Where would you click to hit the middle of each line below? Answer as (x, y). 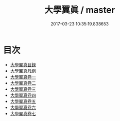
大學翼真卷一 (23, 77)
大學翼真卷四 (23, 95)
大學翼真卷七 (23, 113)
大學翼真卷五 (23, 101)
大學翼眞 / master (80, 10)
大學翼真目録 (23, 64)
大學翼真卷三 (23, 89)
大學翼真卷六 (23, 107)
